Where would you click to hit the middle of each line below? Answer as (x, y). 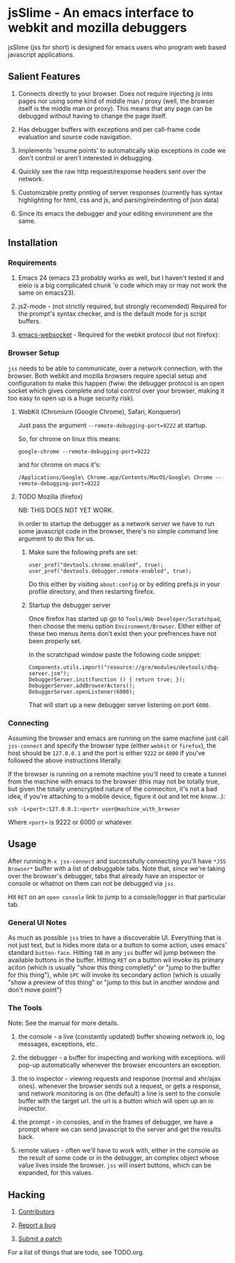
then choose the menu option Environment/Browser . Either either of (124, 626)
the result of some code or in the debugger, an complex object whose (119, 1158)
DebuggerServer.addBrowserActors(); (82, 685)
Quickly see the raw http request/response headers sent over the (112, 171)
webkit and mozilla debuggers (98, 28)
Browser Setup (34, 353)
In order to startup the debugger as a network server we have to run (116, 524)
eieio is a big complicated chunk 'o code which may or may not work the (122, 286)
